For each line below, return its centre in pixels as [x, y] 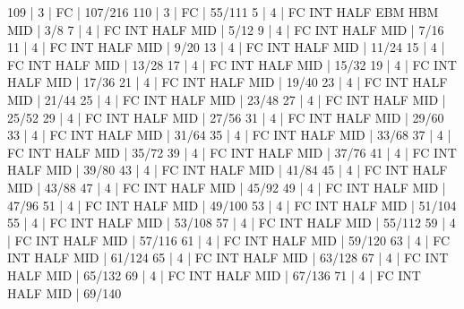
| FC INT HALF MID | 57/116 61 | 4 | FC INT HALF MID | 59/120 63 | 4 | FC [229, 240]
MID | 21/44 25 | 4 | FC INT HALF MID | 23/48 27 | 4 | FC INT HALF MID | [227, 99]
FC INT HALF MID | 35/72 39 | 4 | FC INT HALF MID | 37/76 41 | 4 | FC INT [232, 152]
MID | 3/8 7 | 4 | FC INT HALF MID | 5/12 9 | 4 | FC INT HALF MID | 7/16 [226, 29]
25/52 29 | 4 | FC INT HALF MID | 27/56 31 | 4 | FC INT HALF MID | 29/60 [226, 117]
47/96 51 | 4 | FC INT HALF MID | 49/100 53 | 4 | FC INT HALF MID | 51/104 [232, 205]
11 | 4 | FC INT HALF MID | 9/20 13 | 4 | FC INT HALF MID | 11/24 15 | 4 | [226, 47]
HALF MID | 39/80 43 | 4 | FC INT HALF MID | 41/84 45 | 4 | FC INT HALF [228, 170]
